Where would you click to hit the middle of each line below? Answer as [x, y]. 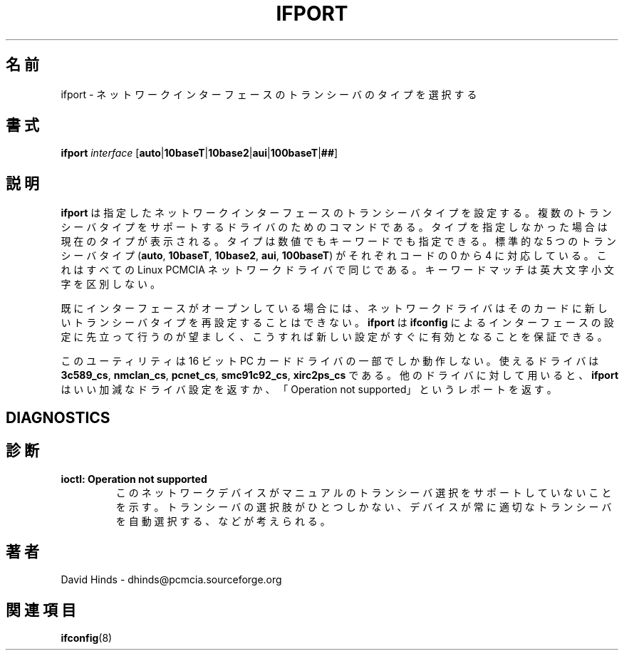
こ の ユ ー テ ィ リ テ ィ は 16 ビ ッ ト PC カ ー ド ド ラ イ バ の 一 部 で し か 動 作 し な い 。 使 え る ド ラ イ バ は [330, 361]
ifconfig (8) [87, 638]
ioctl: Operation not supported [134, 479]
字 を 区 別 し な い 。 [110, 284]
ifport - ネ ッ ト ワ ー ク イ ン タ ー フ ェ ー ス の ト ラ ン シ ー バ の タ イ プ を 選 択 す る [269, 94]
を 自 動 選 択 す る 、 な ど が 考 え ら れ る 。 [223, 521]
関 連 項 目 [41, 610]
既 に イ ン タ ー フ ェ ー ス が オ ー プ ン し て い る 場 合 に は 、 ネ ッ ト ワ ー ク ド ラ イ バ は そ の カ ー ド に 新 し [334, 308]
